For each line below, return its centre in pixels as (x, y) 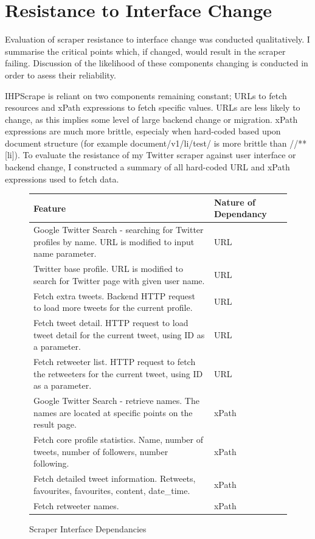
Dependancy (240, 214)
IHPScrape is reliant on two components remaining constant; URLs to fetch (146, 95)
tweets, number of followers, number (101, 451)
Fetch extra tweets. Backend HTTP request (114, 295)
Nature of (234, 202)
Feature (50, 208)
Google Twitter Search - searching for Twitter (119, 230)
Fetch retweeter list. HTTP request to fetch (115, 362)
